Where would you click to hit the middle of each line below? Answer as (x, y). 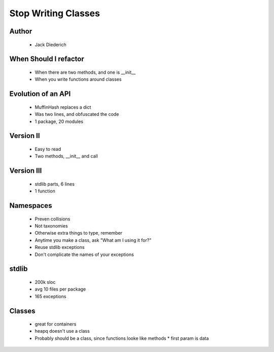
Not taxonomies (51, 226)
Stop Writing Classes (55, 13)
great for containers (56, 324)
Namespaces (31, 205)
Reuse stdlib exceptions (60, 247)
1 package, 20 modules (59, 121)
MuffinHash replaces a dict (63, 107)
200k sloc (45, 282)
